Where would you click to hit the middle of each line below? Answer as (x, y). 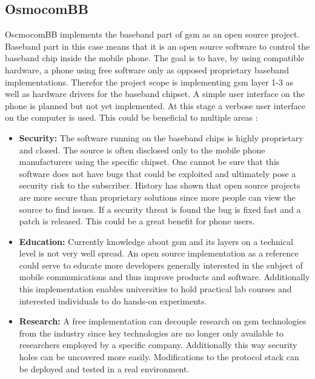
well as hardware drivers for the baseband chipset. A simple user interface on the (155, 94)
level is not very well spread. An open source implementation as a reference (159, 253)
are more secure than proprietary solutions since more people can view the (157, 197)
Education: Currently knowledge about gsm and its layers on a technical (156, 241)
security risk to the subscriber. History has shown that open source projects (160, 185)
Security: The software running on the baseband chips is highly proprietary (161, 137)
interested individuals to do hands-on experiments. (113, 300)
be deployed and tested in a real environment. (104, 368)
